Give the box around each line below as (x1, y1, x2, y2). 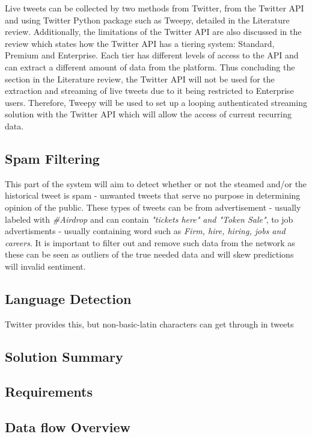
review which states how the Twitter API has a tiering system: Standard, (5, 37, 275, 49)
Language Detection (5, 289, 132, 308)
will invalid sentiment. (5, 259, 86, 272)
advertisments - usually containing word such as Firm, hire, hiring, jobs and (5, 225, 286, 237)
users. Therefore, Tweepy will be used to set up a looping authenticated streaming (5, 96, 307, 108)
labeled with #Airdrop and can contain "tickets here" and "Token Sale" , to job (5, 212, 293, 225)
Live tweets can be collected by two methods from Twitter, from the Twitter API (5, 2, 304, 14)
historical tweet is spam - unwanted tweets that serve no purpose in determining (5, 189, 301, 202)
